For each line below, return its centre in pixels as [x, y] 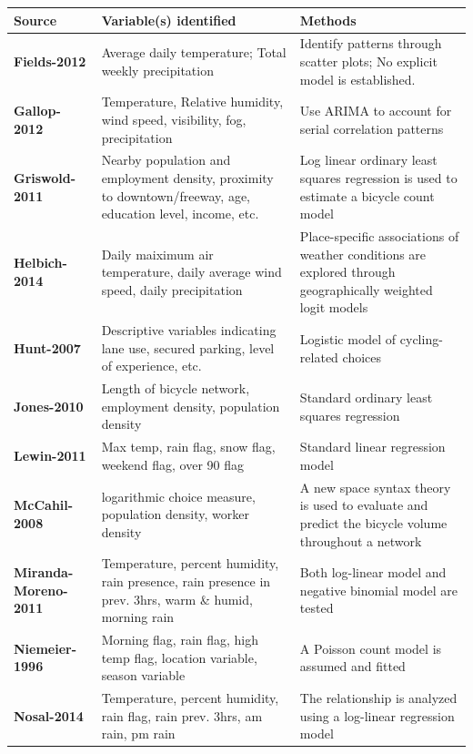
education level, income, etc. [180, 214]
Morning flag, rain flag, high [180, 639]
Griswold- [45, 178]
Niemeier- [45, 648]
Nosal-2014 [49, 715]
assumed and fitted [352, 666]
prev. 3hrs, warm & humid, [177, 599]
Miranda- [44, 572]
